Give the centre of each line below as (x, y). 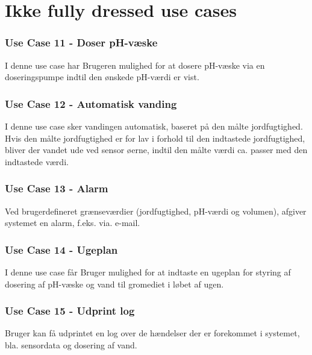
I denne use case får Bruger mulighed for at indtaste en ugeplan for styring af (148, 272)
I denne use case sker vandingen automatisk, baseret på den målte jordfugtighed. (154, 126)
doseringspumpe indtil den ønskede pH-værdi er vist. (102, 77)
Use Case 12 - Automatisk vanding (91, 103)
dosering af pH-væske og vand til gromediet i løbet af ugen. (114, 284)
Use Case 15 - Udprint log (70, 311)
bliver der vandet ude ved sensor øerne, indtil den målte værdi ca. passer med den (156, 150)
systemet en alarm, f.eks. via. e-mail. (73, 223)
